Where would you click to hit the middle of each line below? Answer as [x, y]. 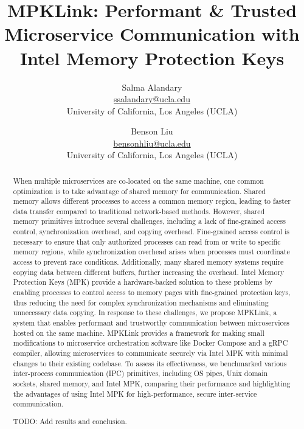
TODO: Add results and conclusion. [70, 421]
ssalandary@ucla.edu [152, 99]
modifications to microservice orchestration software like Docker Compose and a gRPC [150, 343]
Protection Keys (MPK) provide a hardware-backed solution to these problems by [143, 282]
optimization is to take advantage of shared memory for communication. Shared [139, 191]
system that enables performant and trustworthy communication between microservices [151, 323]
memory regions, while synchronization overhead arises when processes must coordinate [151, 252]
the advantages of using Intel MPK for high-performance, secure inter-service [135, 393]
